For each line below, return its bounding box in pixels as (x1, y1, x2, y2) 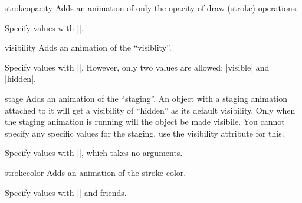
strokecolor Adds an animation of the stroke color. (5, 166, 186, 178)
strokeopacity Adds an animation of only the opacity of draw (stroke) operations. (5, 2, 298, 14)
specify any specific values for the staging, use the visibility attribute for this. (5, 127, 284, 139)
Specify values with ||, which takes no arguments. (5, 147, 183, 159)
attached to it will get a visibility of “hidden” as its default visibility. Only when (5, 104, 296, 116)
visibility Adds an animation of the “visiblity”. (5, 41, 172, 54)
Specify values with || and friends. (5, 186, 127, 198)
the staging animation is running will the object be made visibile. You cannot (5, 115, 285, 128)
